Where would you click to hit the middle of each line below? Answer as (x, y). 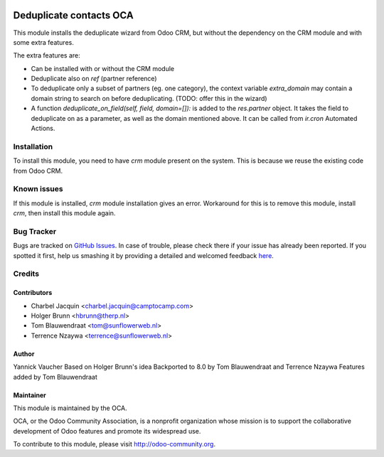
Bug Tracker (35, 231)
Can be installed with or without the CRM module (102, 68)
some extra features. (43, 42)
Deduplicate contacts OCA (74, 15)
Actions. (43, 129)
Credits (26, 274)
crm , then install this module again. (64, 213)
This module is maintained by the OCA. (70, 408)
